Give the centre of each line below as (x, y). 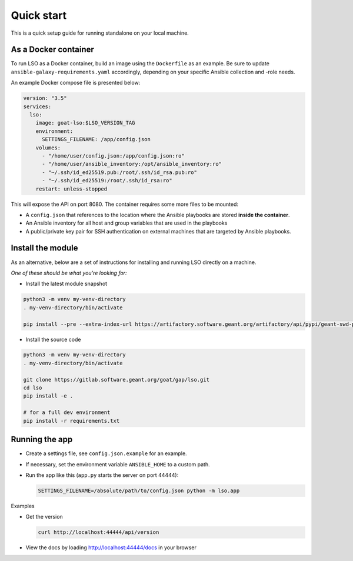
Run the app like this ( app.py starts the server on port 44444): (102, 475)
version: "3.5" (45, 98)
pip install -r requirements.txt (71, 421)
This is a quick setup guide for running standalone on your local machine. (100, 33)
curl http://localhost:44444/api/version (99, 532)
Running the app (42, 440)
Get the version (44, 517)
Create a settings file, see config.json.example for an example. (106, 453)
